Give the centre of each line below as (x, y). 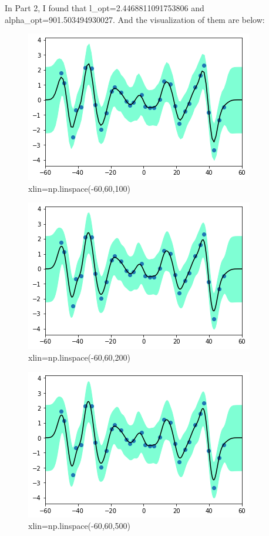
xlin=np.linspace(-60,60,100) (79, 188)
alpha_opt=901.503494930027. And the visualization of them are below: (135, 19)
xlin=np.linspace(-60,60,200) (79, 357)
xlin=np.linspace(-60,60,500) (79, 526)
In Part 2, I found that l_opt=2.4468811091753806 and (105, 8)
